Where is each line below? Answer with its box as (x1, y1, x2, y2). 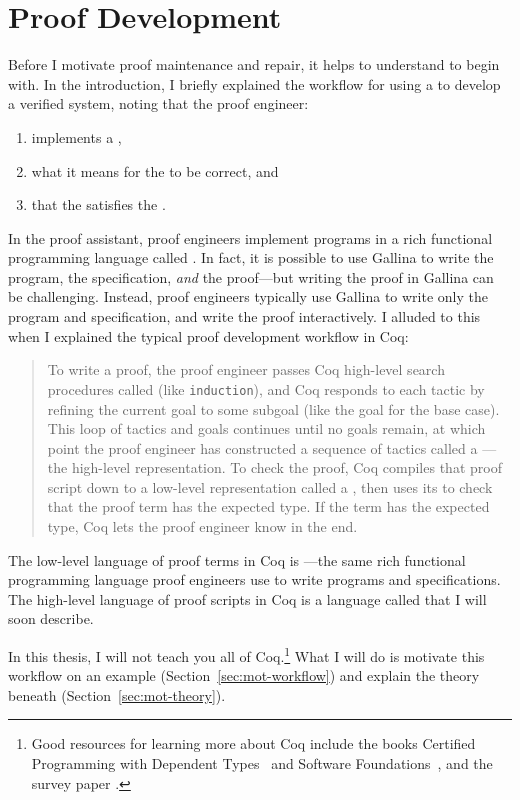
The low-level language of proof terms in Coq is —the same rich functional (8, 549, 466, 570)
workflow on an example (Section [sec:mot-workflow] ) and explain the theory (8, 665, 480, 686)
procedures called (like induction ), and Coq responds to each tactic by (47, 378, 485, 399)
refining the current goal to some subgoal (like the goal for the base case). (47, 398, 500, 419)
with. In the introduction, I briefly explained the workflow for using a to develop (8, 73, 501, 94)
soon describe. (8, 608, 94, 629)
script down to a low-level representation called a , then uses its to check (47, 476, 493, 497)
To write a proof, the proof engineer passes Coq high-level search (47, 359, 445, 380)
